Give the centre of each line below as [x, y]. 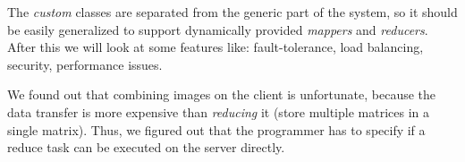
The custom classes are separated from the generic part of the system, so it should [232, 12]
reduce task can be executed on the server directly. [146, 147]
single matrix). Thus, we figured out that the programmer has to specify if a [216, 129]
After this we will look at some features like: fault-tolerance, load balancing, [216, 47]
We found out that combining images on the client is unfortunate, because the [222, 94]
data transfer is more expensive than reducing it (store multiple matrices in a [218, 111]
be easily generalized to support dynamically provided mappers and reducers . [218, 29]
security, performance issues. [85, 64]
